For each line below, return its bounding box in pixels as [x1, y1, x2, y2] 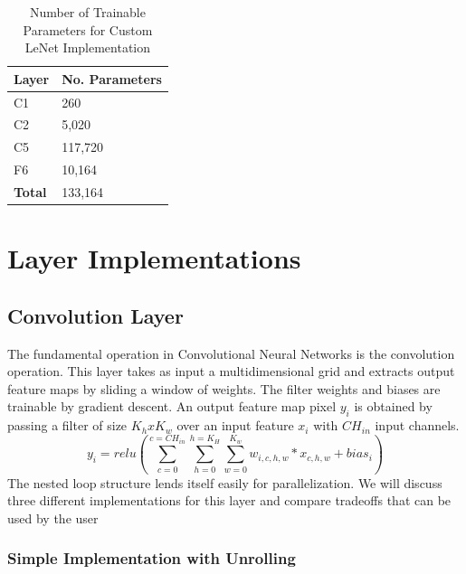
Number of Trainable [29, 3, 146, 21]
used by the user [7, 508, 99, 527]
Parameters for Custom [23, 20, 153, 39]
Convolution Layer [7, 301, 184, 329]
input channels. [375, 416, 460, 435]
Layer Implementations [7, 240, 301, 277]
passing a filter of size [7, 416, 128, 435]
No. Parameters [62, 69, 162, 88]
